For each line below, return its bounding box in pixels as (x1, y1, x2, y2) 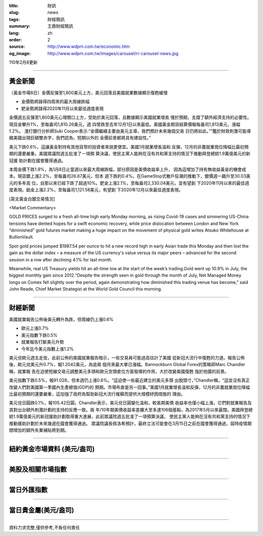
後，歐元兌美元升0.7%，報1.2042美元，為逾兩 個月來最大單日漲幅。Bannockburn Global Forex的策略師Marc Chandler (9, 362, 245, 368)
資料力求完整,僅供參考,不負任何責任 (9, 525, 80, 531)
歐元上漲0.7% (21, 325, 49, 331)
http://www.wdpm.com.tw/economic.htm (47, 44, 130, 50)
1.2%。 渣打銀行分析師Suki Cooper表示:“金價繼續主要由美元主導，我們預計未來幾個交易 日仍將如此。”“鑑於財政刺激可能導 (9, 128, 251, 134)
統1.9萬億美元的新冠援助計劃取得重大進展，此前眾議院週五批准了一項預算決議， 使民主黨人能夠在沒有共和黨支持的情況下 (9, 414, 251, 420)
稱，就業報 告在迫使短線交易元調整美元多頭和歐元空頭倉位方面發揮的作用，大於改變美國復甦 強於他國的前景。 (9, 368, 229, 374)
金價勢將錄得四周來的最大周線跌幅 (21, 99, 90, 105)
